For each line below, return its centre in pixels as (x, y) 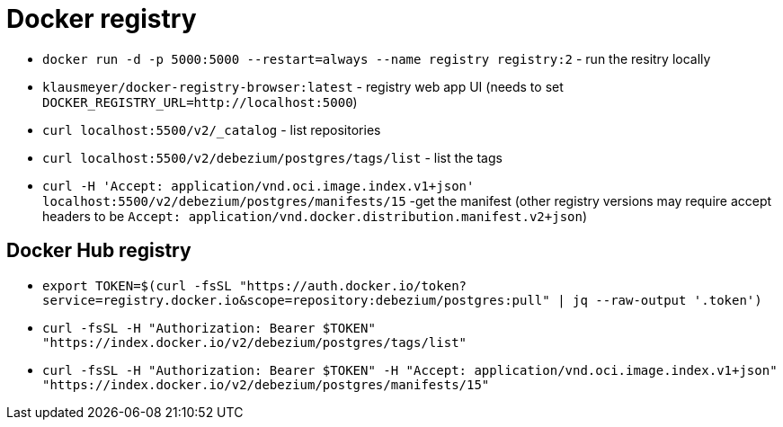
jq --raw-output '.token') (667, 300)
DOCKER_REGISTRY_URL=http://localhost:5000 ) (200, 102)
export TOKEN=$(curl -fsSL (137, 285)
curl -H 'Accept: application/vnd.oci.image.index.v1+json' (258, 186)
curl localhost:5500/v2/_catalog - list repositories (212, 129)
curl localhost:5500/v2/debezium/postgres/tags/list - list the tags (272, 157)
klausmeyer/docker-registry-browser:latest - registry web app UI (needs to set (303, 86)
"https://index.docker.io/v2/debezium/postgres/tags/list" (255, 342)
